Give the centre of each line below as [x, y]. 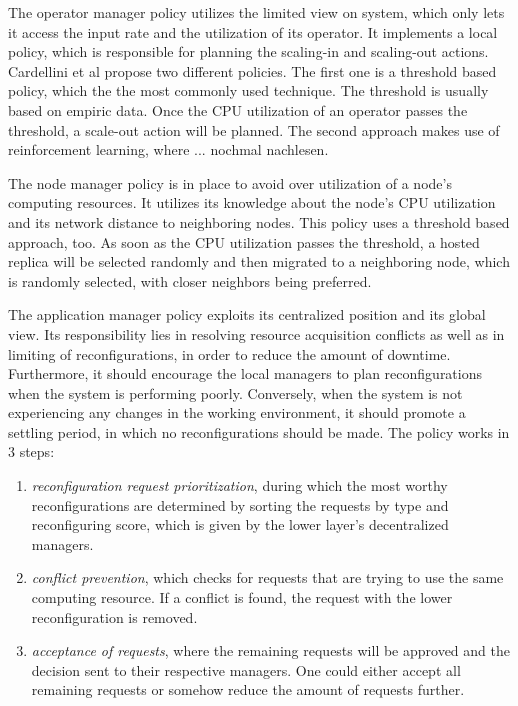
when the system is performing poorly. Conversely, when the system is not [235, 392]
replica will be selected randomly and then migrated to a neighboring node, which [259, 261]
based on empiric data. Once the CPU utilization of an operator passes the [238, 109]
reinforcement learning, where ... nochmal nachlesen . [168, 149]
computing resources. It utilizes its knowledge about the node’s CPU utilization [252, 202]
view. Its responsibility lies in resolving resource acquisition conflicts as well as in [256, 333]
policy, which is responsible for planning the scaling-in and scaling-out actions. [248, 51]
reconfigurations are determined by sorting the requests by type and [240, 504]
